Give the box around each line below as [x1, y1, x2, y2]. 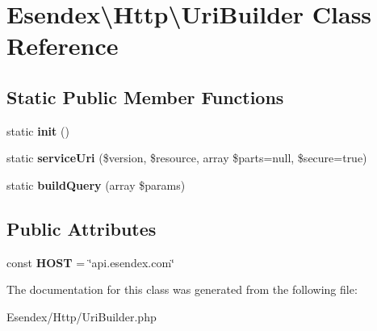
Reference [6, 29, 119, 62]
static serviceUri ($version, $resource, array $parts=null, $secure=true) [6, 149, 367, 166]
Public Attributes [6, 216, 157, 241]
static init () [6, 122, 69, 139]
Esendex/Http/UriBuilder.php [6, 308, 157, 325]
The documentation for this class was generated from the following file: [6, 281, 358, 298]
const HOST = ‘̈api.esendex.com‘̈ [6, 253, 174, 270]
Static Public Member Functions [6, 84, 284, 109]
